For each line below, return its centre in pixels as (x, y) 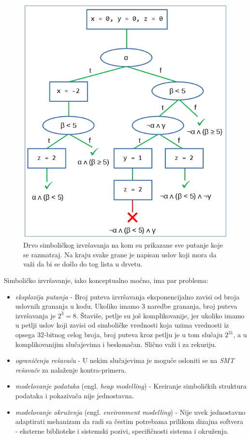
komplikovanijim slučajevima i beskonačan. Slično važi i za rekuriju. (116, 344)
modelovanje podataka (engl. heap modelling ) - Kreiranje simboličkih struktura (131, 386)
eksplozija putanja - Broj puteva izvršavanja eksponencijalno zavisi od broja (127, 296)
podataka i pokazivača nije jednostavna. (74, 396)
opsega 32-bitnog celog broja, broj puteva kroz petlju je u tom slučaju (119, 335)
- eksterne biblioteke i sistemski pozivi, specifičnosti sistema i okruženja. (122, 431)
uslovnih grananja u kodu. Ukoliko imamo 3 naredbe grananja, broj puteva (126, 306)
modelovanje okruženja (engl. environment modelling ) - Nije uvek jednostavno (130, 412)
